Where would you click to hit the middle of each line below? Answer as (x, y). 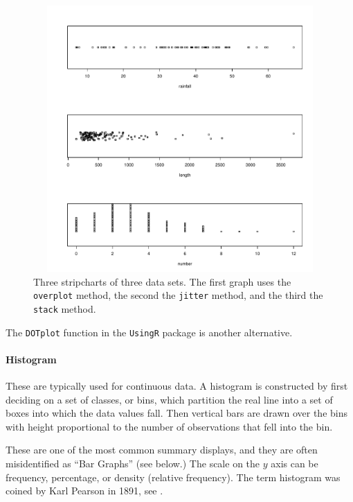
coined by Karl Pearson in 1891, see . (84, 491)
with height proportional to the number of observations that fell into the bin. (169, 426)
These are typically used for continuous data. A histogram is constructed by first (177, 385)
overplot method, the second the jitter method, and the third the (178, 295)
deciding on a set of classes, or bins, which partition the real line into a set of (169, 399)
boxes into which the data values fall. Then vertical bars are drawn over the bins (176, 413)
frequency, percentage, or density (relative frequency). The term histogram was (173, 477)
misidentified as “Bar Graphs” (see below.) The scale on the (133, 463)
